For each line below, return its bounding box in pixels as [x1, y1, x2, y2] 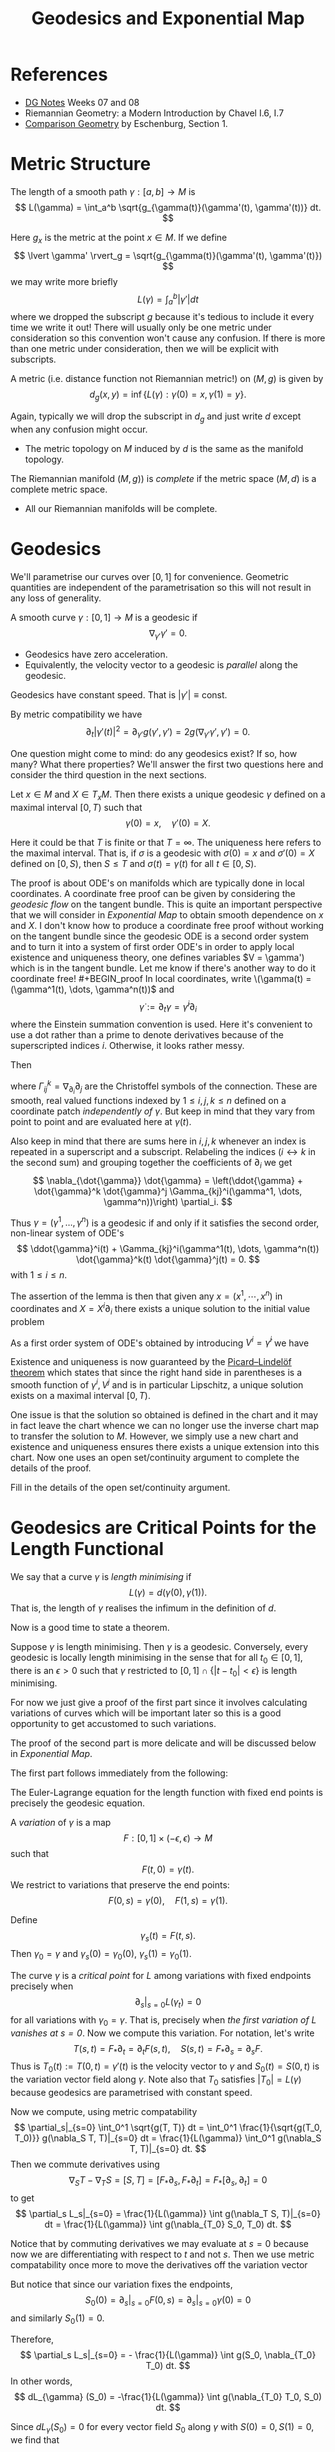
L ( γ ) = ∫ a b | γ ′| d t [137, 291, 199, 307]
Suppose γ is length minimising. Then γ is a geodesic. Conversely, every [10, 1640, 309, 1652]
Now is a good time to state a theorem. [10, 1621, 170, 1633]
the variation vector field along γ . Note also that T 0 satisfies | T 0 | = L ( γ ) [10, 2073, 302, 2087]
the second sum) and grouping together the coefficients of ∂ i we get [10, 1156, 293, 1171]
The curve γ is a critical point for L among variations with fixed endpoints [10, 1969, 312, 1981]
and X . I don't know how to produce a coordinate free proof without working [10, 919, 325, 931]
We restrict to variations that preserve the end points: [10, 1879, 230, 1891]
